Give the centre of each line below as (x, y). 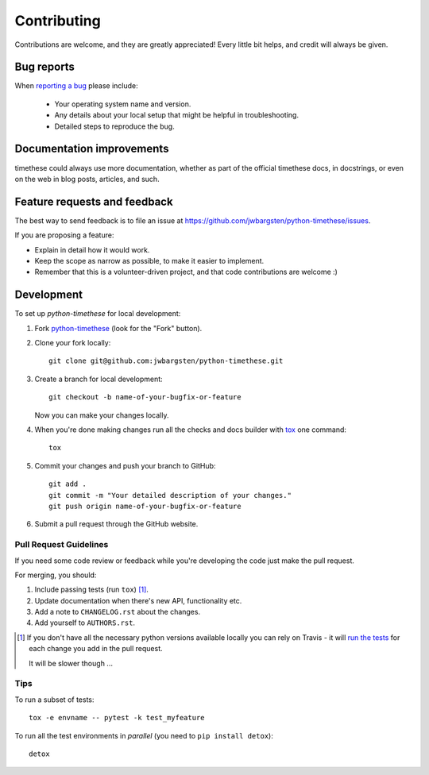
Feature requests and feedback (94, 201)
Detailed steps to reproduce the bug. (114, 126)
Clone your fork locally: (73, 343)
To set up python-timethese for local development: (98, 314)
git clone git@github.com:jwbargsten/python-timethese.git (166, 361)
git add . (68, 484)
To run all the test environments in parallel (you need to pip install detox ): (144, 735)
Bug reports (45, 67)
